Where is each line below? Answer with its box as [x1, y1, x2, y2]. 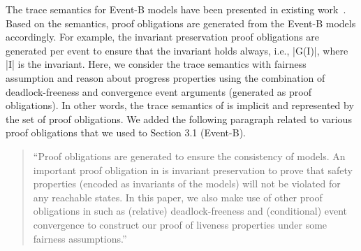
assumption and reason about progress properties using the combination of [6, 70, 325, 85]
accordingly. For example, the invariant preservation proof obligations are [6, 29, 320, 44]
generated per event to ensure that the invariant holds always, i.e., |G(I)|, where [6, 43, 348, 57]
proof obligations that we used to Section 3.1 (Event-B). [6, 125, 246, 140]
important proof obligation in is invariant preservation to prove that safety [33, 162, 353, 177]
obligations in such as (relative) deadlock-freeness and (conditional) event [33, 203, 348, 218]
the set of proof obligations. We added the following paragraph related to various [6, 111, 352, 126]
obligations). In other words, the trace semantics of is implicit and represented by [6, 98, 354, 113]
